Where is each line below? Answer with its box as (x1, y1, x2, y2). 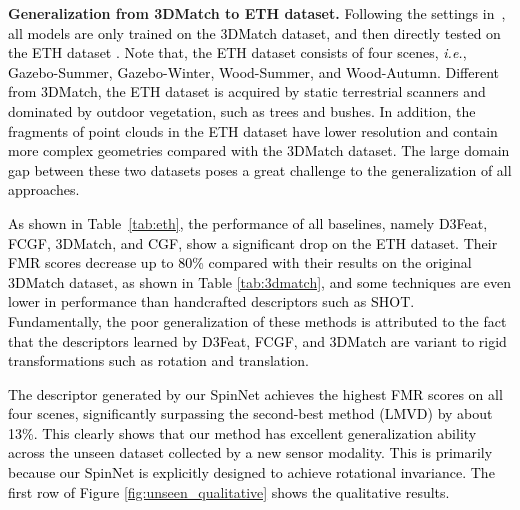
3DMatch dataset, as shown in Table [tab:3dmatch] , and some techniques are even (8, 271, 512, 292)
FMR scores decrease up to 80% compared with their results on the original (8, 252, 472, 273)
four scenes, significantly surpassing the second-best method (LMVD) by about (8, 403, 493, 424)
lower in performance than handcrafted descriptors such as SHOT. (8, 291, 415, 312)
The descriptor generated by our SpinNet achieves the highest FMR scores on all (8, 383, 503, 404)
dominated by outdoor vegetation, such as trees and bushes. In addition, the (8, 100, 476, 121)
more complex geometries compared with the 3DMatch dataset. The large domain (8, 140, 510, 161)
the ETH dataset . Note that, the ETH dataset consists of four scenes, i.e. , (8, 42, 467, 63)
